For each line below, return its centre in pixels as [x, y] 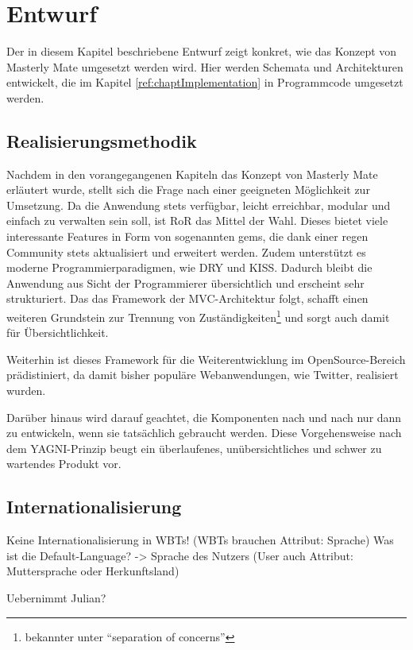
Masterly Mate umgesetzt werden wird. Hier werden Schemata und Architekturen [205, 66]
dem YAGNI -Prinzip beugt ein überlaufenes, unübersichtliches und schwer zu [194, 448]
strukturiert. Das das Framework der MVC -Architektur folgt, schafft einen [187, 298]
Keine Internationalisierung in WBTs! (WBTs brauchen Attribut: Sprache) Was [200, 540]
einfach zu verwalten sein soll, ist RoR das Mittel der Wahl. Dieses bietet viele [197, 221]
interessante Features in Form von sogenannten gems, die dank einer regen [187, 236]
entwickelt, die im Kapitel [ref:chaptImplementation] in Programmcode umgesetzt [205, 82]
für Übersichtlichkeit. [58, 333]
